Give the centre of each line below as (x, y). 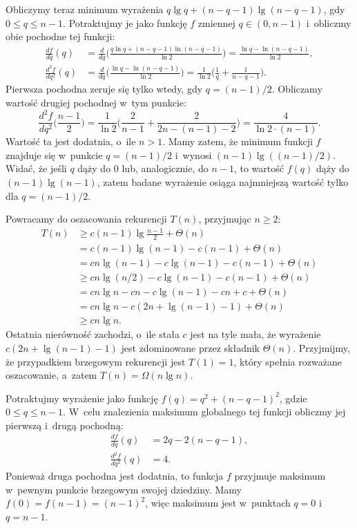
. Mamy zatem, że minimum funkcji (238, 141)
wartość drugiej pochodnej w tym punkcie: (96, 103)
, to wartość (259, 168)
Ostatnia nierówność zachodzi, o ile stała (93, 334)
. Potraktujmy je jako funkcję (125, 22)
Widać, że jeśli (36, 168)
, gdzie (293, 398)
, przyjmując (225, 219)
